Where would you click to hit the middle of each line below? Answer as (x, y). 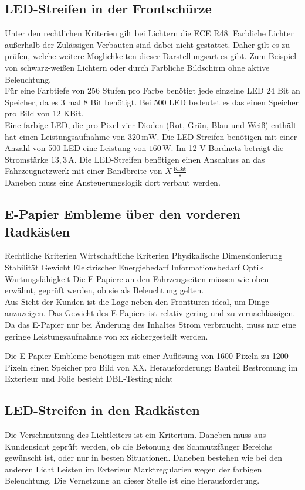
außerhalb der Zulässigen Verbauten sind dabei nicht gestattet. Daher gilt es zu (148, 44)
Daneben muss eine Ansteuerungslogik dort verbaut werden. (113, 182)
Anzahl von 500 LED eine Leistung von (76, 148)
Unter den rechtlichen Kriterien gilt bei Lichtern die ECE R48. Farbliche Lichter (149, 33)
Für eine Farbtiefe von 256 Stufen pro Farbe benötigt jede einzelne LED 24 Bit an (152, 90)
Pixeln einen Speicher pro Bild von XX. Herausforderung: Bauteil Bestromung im (151, 367)
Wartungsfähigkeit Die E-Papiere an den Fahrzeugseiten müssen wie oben (137, 278)
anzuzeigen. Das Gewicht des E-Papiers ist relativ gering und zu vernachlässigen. (150, 313)
